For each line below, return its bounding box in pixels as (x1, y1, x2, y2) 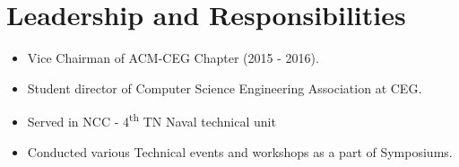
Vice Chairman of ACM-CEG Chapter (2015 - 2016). (27, 48, 319, 67)
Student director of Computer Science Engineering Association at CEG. (27, 78, 422, 97)
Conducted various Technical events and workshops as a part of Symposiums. (27, 142, 453, 161)
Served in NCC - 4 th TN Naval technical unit (27, 110, 276, 130)
